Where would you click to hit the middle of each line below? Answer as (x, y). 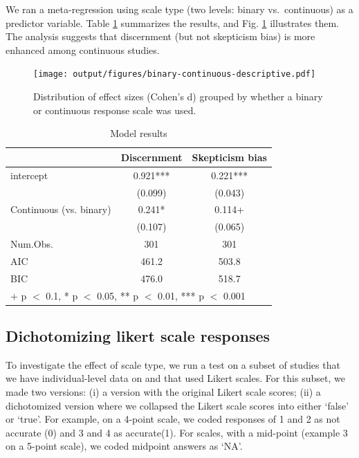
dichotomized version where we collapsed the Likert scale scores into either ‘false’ (177, 405)
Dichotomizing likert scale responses (138, 336)
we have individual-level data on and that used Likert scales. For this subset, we (175, 378)
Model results (139, 133)
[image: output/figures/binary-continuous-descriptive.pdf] (175, 74)
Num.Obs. (32, 244)
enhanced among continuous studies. (83, 49)
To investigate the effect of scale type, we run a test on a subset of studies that (173, 364)
